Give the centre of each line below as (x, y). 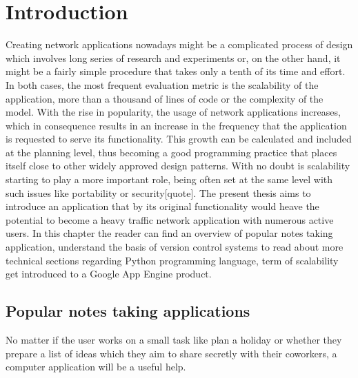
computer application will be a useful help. (96, 367)
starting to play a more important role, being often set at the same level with (169, 179)
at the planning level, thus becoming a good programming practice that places (171, 152)
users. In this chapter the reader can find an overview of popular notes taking (169, 233)
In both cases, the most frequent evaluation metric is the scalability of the (162, 84)
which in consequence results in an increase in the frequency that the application (176, 125)
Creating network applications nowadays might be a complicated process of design (179, 44)
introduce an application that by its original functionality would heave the (162, 206)
